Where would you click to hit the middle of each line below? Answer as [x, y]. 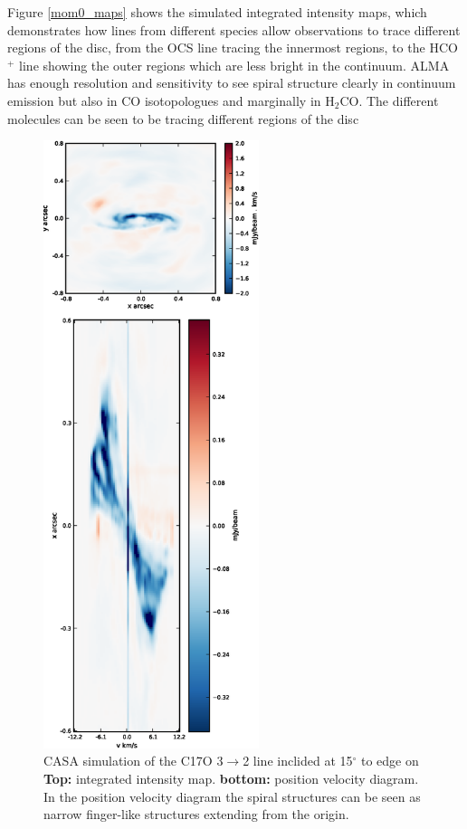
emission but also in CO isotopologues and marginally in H [171, 100]
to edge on [390, 761]
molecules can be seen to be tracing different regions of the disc [183, 118]
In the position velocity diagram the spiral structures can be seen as [232, 796]
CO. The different [389, 100]
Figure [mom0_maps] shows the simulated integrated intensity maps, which [217, 12]
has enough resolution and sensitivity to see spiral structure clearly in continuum [232, 83]
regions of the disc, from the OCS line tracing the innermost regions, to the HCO [233, 48]
